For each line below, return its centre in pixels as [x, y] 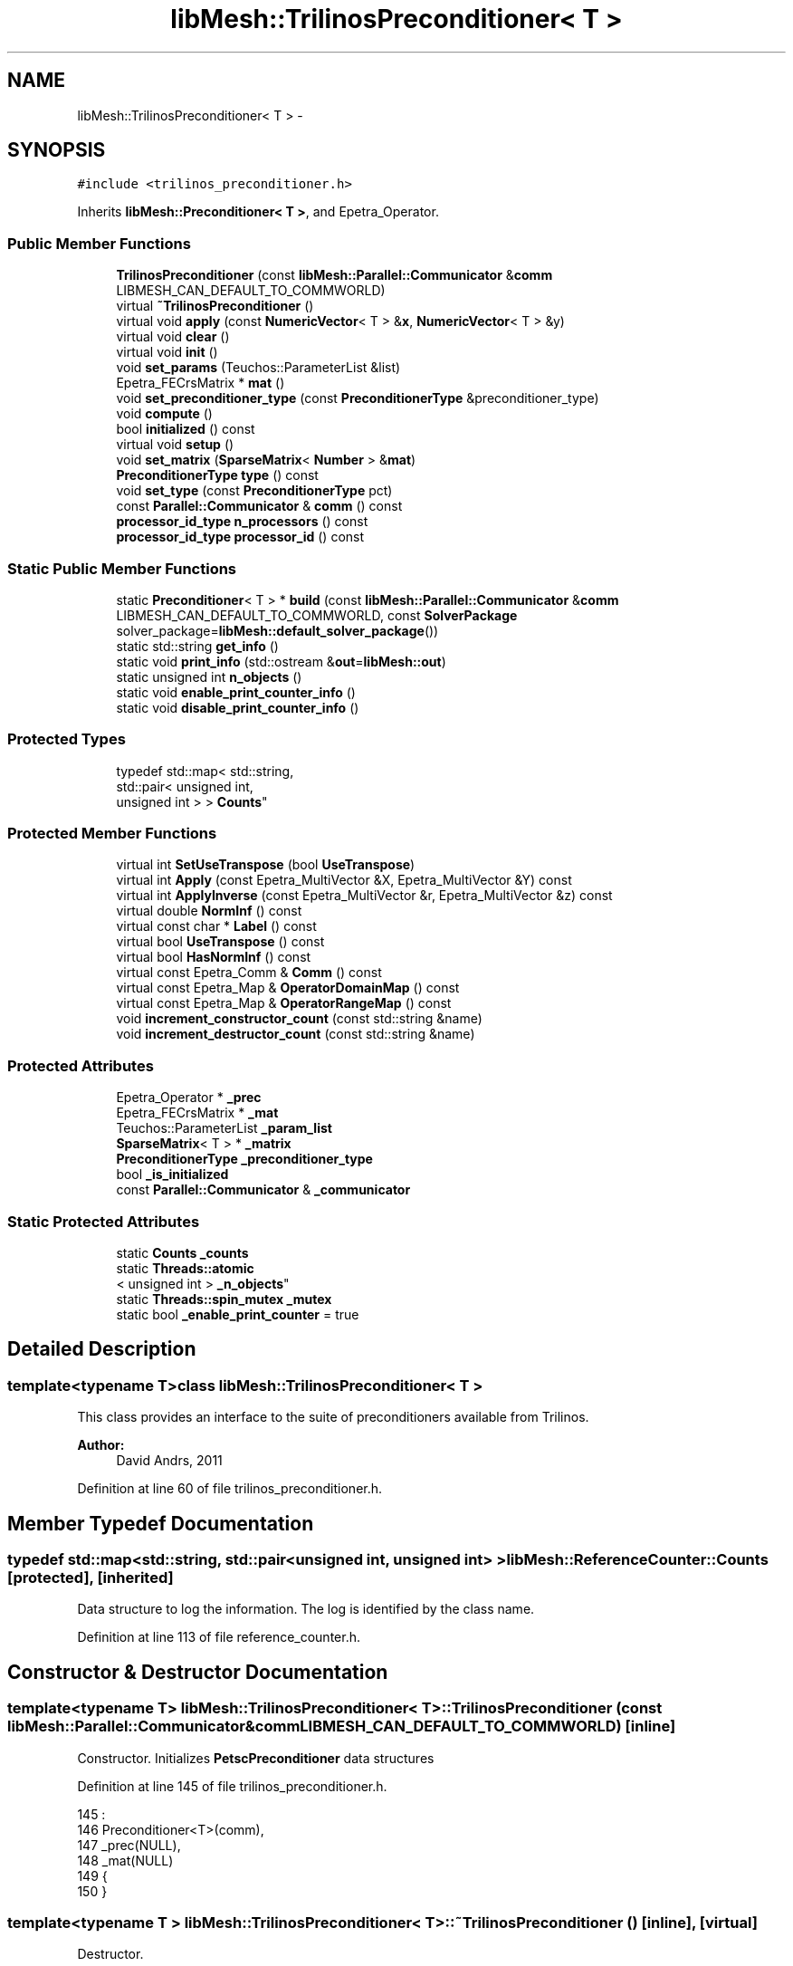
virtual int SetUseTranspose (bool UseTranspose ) [266, 865]
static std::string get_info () [197, 646]
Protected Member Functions [112, 834]
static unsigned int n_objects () [209, 676]
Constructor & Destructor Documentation [198, 1672]
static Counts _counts [182, 1252]
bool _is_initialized [172, 1175]
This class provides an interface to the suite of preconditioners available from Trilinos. [333, 1417]
